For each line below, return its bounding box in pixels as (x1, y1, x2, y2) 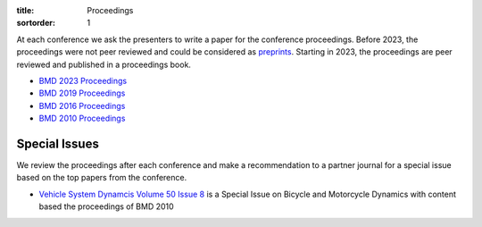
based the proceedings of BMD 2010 (38, 201, 174, 212)
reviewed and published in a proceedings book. (16, 59, 192, 70)
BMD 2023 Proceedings (38, 75, 128, 86)
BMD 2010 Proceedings (38, 113, 126, 124)
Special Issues (16, 136, 100, 151)
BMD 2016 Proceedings (38, 100, 126, 111)
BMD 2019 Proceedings (38, 88, 126, 98)
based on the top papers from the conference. (16, 172, 187, 183)
